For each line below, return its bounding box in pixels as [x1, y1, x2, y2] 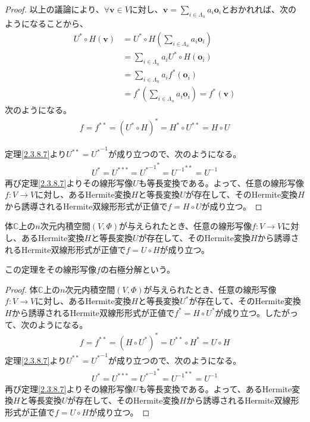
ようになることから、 [5, 17, 88, 30]
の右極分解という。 [100, 263, 176, 276]
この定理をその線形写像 [5, 263, 96, 276]
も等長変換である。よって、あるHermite [138, 382, 292, 395]
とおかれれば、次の [221, 3, 297, 15]
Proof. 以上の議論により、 [5, 3, 104, 15]
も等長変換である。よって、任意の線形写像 [138, 176, 304, 189]
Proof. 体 [5, 283, 38, 295]
